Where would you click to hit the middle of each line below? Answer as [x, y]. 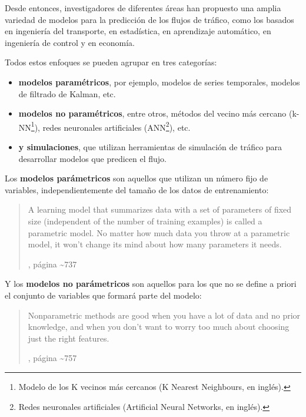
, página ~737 [52, 264]
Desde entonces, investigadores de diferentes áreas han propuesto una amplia [143, 8]
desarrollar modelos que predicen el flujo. [92, 158]
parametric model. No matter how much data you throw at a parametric [159, 232]
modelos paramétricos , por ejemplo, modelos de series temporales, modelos [159, 82]
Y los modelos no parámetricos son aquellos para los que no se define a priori [151, 284]
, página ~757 [52, 358]
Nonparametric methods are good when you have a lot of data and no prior [164, 315]
